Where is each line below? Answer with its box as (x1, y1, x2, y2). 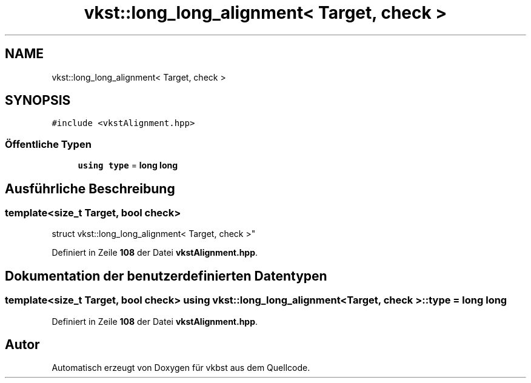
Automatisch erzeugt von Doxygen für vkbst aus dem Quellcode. (52, 362, 310, 373)
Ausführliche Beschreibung (5, 181, 175, 196)
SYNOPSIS (5, 93, 71, 108)
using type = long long (78, 160, 178, 171)
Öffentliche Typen (5, 138, 92, 150)
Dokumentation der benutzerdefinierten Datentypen (5, 268, 327, 284)
